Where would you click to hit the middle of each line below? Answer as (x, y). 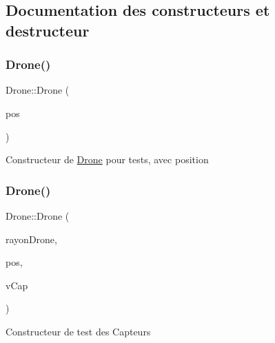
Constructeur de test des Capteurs (78, 331)
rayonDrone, (31, 239)
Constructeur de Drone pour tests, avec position (107, 159)
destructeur (48, 30)
